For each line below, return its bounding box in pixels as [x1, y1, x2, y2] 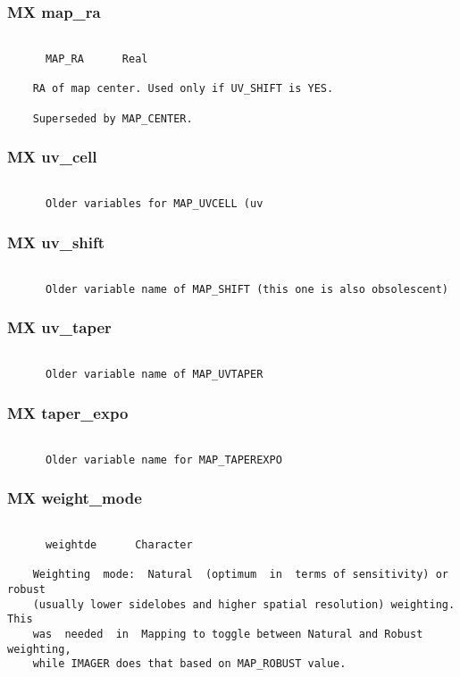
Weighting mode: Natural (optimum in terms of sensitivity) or [32, 568, 448, 581]
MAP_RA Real [45, 52, 148, 65]
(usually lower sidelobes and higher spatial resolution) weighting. [32, 598, 456, 611]
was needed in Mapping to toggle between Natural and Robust [32, 628, 423, 641]
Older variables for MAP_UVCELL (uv [45, 197, 263, 211]
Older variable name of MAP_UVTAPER [45, 368, 263, 381]
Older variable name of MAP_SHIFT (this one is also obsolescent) [45, 282, 448, 296]
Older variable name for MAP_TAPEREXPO [45, 453, 282, 466]
